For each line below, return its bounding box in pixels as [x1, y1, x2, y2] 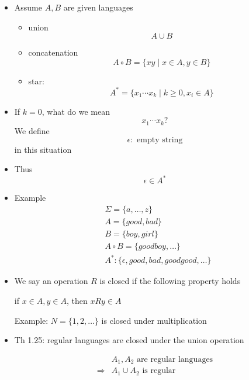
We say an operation [14, 275, 88, 287]
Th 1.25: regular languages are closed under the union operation [14, 334, 244, 346]
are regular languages [137, 355, 213, 364]
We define [14, 124, 50, 136]
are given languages [63, 1, 133, 13]
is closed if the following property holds [99, 275, 241, 287]
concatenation [28, 46, 78, 59]
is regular [142, 367, 176, 375]
